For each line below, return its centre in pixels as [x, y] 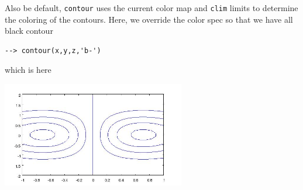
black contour [29, 31]
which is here [28, 70]
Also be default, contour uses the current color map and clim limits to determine [151, 8]
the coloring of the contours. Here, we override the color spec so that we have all [149, 19]
